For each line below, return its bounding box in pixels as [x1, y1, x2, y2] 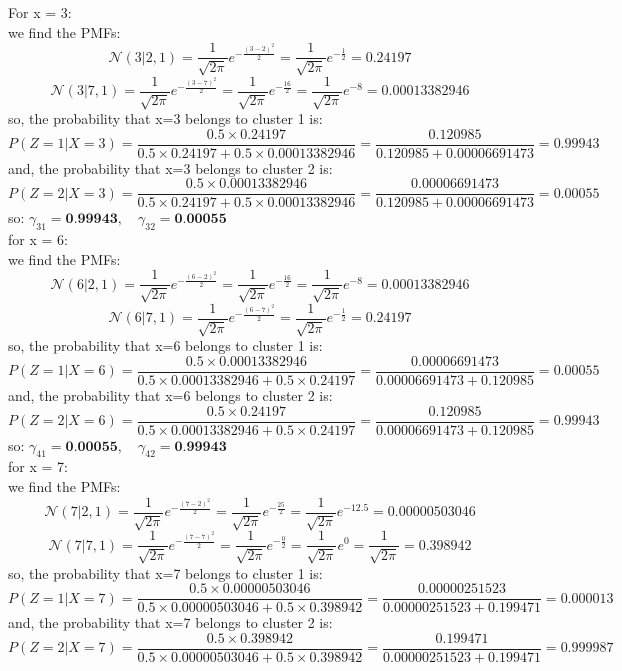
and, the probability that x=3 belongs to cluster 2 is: [8, 157, 333, 178]
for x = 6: [8, 229, 68, 250]
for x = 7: [8, 456, 68, 477]
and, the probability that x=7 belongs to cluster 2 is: [8, 612, 333, 633]
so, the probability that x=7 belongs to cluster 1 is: [8, 562, 323, 583]
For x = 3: [8, 2, 72, 22]
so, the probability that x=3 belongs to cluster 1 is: [8, 108, 323, 129]
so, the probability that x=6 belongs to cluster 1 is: [8, 335, 323, 356]
